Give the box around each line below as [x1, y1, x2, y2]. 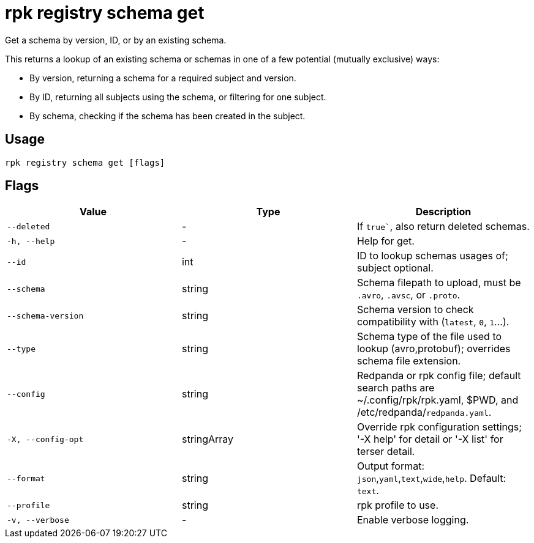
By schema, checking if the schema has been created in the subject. [29, 110, 306, 121]
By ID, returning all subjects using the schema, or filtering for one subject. [29, 91, 326, 102]
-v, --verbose [7, 515, 69, 525]
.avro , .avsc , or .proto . [356, 289, 461, 301]
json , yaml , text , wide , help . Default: [356, 472, 506, 485]
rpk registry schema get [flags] [5, 157, 165, 168]
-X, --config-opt [7, 434, 84, 444]
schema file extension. [356, 355, 461, 368]
